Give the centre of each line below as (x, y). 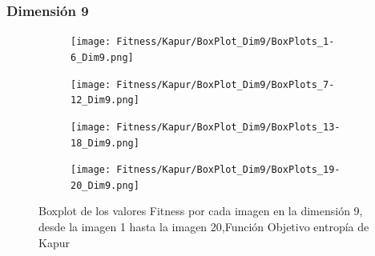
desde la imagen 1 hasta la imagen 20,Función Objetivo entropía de (204, 227)
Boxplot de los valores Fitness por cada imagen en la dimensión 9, (201, 211)
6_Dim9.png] (102, 57)
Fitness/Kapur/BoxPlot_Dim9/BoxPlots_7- (226, 84)
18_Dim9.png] (105, 143)
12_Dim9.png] (105, 100)
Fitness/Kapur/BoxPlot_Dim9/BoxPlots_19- (228, 170)
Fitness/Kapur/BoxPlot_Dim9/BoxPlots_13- (228, 127)
